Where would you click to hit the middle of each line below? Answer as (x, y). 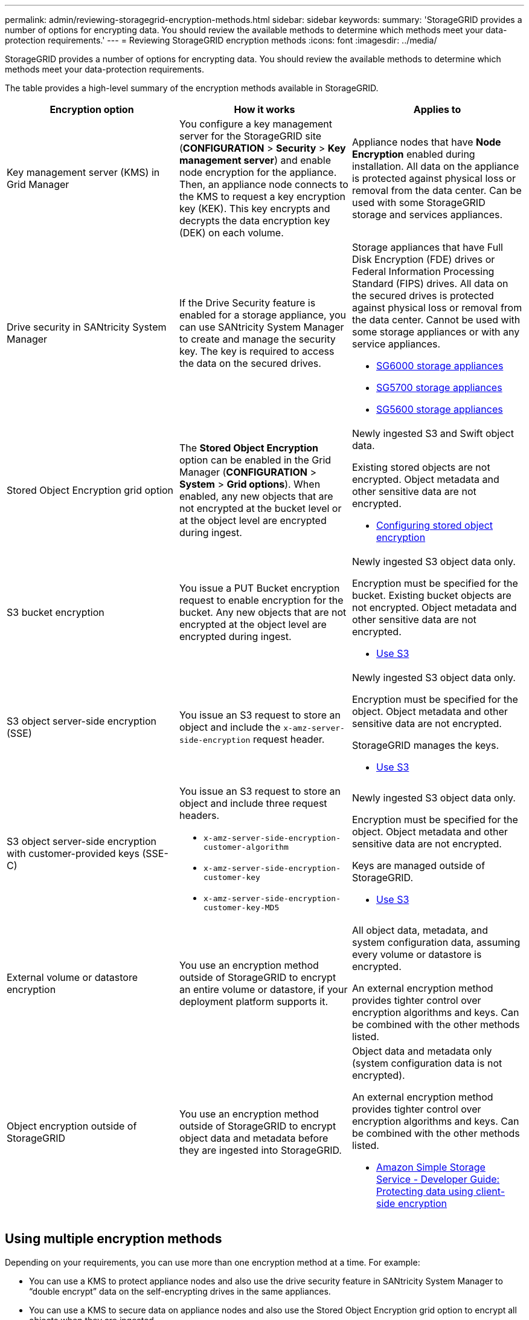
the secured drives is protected (423, 296)
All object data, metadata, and (420, 930)
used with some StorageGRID (418, 202)
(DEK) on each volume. (231, 233)
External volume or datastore (72, 977)
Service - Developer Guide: (438, 1179)
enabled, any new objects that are (256, 496)
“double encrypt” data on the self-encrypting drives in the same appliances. (180, 1291)
